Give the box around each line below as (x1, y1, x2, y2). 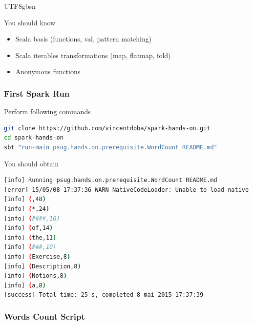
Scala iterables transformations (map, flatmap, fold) (15, 50, 171, 60)
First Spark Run (4, 87, 70, 99)
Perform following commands (4, 106, 91, 117)
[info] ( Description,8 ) (4, 263, 81, 270)
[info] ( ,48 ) (4, 196, 46, 203)
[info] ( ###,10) (4, 244, 57, 251)
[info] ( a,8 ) (4, 282, 46, 289)
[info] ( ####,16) (4, 215, 60, 222)
